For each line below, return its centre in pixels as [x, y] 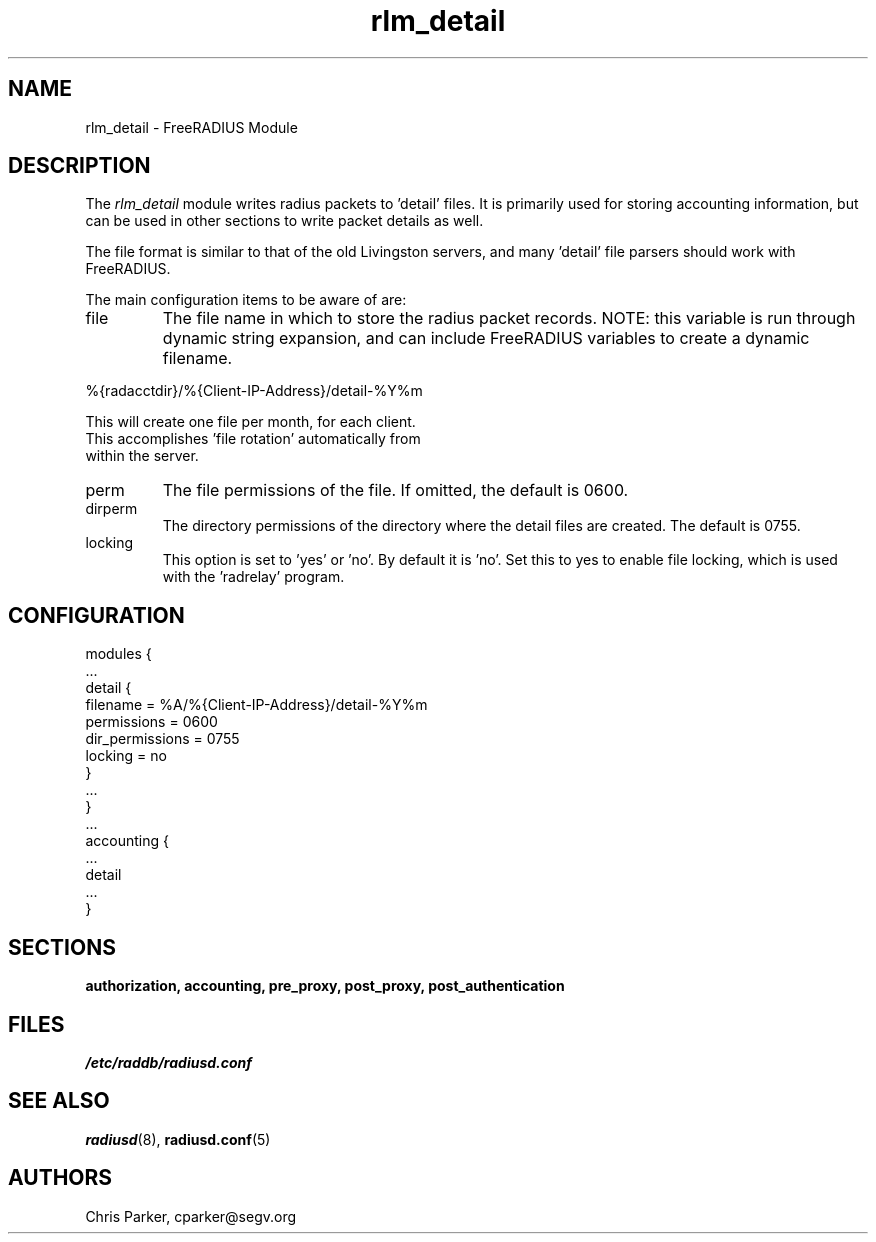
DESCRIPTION [79, 166]
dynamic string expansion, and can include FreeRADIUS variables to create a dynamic [486, 338]
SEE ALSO [59, 1101]
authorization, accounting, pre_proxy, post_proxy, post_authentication [325, 986]
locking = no [126, 756]
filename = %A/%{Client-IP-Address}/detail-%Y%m [256, 705]
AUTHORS [60, 1178]
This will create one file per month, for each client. [250, 422]
